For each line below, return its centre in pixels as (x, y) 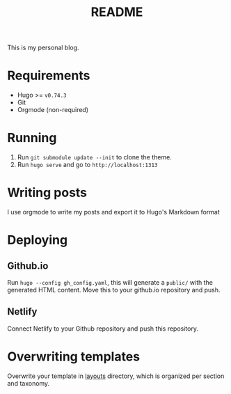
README (117, 12)
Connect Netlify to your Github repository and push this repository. (103, 329)
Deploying (38, 240)
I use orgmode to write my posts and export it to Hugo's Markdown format (114, 212)
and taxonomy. (29, 383)
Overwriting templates (74, 356)
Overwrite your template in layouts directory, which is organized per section (116, 376)
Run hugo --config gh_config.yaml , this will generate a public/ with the (110, 282)
